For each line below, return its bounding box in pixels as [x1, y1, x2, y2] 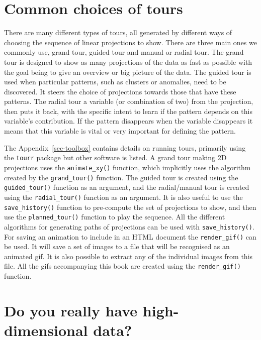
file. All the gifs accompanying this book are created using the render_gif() [4, 261, 241, 271]
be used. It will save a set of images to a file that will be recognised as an [4, 241, 230, 252]
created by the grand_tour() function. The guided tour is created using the [4, 172, 238, 182]
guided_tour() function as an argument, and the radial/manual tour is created [4, 182, 249, 192]
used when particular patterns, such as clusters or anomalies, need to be [4, 76, 226, 87]
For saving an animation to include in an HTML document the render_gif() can [4, 231, 256, 242]
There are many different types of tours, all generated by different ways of [4, 27, 232, 38]
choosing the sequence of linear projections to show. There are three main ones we [4, 37, 257, 47]
